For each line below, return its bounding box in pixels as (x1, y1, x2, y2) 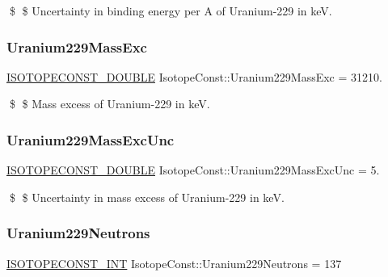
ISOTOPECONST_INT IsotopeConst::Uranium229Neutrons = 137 (6, 254, 342, 271)
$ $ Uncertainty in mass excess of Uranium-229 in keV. (9, 188, 285, 205)
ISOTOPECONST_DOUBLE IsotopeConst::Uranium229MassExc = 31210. (6, 68, 382, 85)
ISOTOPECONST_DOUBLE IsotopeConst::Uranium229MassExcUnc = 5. (6, 162, 380, 178)
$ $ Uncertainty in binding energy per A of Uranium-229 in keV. (9, 2, 332, 19)
